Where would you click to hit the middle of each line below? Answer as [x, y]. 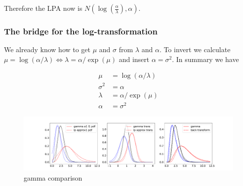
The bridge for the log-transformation [81, 31]
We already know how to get [47, 49]
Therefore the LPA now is [43, 8]
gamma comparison [53, 177]
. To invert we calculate [195, 49]
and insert [134, 59]
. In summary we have [205, 59]
